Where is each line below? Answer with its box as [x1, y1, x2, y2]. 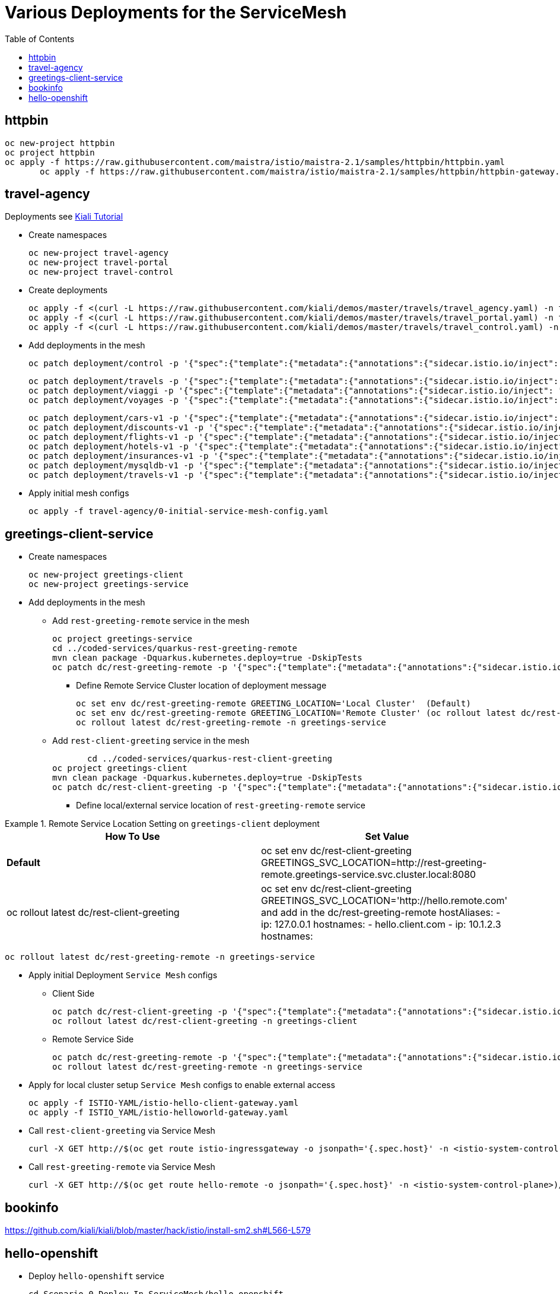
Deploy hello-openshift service [28, 1270, 164, 1281]
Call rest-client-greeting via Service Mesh [28, 1125, 215, 1136]
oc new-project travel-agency [28, 248, 169, 258]
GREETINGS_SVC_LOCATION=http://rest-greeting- [261, 857, 487, 869]
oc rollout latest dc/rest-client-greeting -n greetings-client [52, 1016, 358, 1026]
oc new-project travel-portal [28, 258, 169, 268]
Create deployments [28, 285, 108, 296]
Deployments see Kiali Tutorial [5, 211, 123, 222]
